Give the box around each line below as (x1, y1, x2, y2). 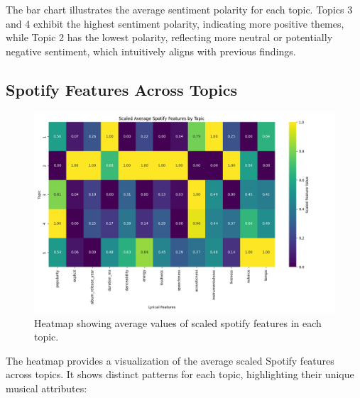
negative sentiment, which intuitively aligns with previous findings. (6, 43, 296, 58)
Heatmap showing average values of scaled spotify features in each (34, 315, 322, 330)
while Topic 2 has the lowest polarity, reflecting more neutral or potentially (6, 30, 333, 45)
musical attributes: (6, 380, 87, 395)
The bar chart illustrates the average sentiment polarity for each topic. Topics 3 (6, 2, 353, 16)
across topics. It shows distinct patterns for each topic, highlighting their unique (6, 367, 354, 382)
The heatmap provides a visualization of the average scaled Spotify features (6, 353, 334, 367)
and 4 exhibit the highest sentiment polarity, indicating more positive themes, (6, 16, 344, 31)
